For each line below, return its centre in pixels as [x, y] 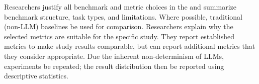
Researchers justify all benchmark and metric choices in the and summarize [120, 7]
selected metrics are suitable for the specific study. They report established [119, 36]
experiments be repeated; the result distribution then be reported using [114, 66]
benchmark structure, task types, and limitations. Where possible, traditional [123, 16]
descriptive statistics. [36, 76]
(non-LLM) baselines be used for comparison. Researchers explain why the [119, 26]
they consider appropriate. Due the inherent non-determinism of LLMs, [114, 56]
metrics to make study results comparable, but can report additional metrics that [130, 46]
